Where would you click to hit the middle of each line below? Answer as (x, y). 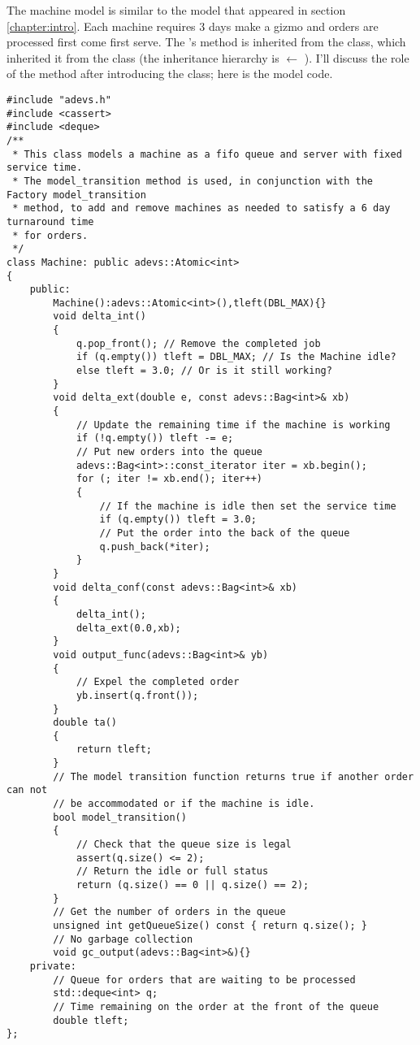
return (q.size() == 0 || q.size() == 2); (193, 885)
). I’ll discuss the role (357, 57)
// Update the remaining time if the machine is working (233, 425)
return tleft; (114, 750)
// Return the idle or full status (172, 872)
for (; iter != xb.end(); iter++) (169, 479)
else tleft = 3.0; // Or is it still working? (204, 371)
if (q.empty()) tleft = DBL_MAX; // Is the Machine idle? (236, 357)
